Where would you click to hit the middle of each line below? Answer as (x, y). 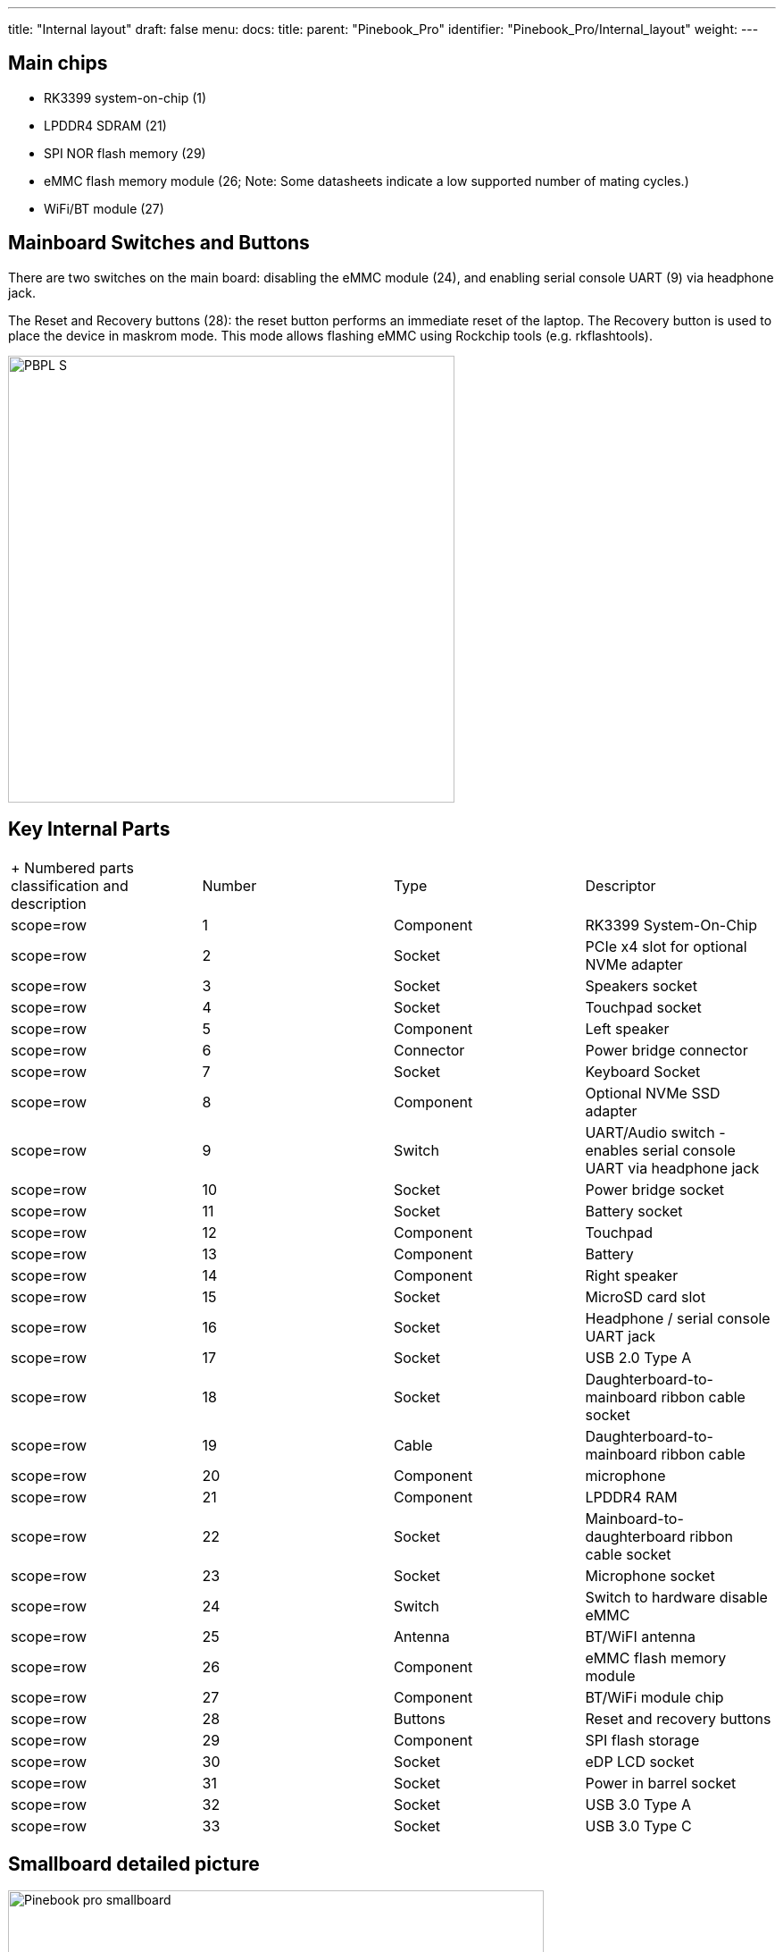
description (49, 903)
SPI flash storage (642, 1740)
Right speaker (632, 1275)
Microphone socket (650, 1575)
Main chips (58, 63)
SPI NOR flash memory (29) (125, 153)
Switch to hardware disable (676, 1597)
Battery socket (634, 1211)
